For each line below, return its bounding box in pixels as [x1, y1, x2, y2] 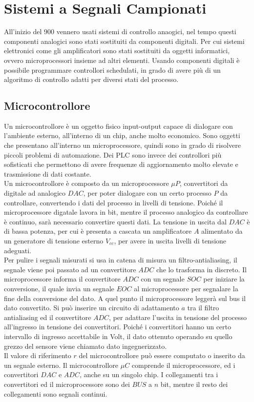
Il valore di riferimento [4, 350, 71, 361]
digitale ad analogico [4, 188, 66, 198]
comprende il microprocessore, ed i [131, 360, 235, 370]
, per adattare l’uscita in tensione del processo [109, 312, 247, 322]
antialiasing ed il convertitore [4, 312, 91, 322]
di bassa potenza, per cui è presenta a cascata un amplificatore [4, 226, 192, 236]
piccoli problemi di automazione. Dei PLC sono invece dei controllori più [4, 149, 222, 160]
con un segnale [141, 274, 185, 284]
